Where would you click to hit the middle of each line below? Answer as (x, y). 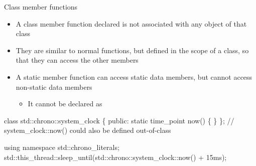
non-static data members (54, 87)
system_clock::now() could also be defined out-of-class (88, 130)
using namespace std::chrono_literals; (62, 147)
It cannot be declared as (65, 104)
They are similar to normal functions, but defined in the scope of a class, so (132, 50)
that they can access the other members (77, 60)
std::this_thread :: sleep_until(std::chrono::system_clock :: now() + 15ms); (115, 157)
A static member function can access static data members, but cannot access (134, 76)
